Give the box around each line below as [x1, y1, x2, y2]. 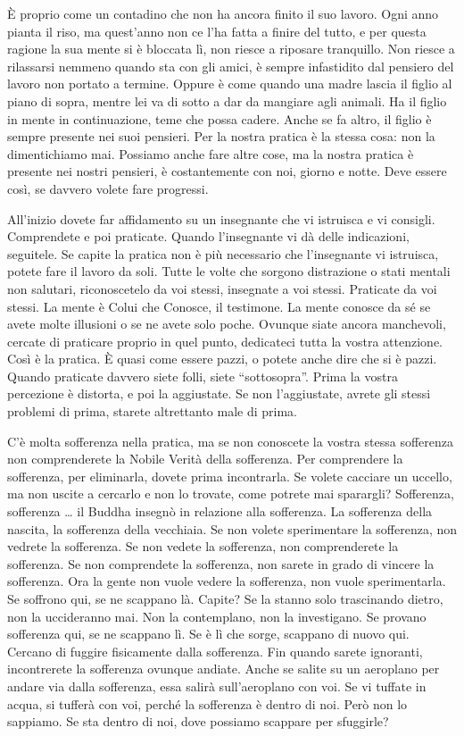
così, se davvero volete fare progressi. [7, 179, 209, 197]
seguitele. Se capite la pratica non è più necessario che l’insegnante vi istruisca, [7, 244, 439, 263]
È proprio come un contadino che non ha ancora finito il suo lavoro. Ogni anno [7, 4, 439, 22]
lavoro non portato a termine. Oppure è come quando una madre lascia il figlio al [7, 74, 452, 93]
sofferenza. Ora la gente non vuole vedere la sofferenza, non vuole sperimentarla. [7, 572, 446, 590]
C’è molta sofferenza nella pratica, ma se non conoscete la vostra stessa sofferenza [7, 431, 453, 450]
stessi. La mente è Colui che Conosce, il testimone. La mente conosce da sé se [7, 297, 431, 315]
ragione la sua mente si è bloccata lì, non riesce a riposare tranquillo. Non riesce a [7, 39, 455, 58]
